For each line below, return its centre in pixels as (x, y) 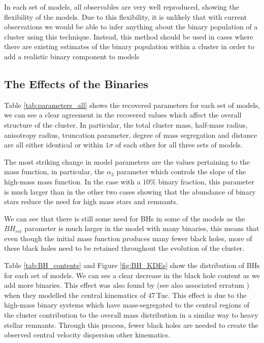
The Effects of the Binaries (76, 83)
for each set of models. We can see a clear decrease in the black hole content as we (132, 275)
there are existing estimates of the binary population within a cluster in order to (129, 46)
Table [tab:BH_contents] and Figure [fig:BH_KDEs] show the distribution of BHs (132, 265)
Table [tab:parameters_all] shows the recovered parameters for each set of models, (132, 105)
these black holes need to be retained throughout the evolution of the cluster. (124, 248)
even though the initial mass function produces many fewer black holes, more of (128, 238)
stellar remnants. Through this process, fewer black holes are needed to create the (131, 325)
